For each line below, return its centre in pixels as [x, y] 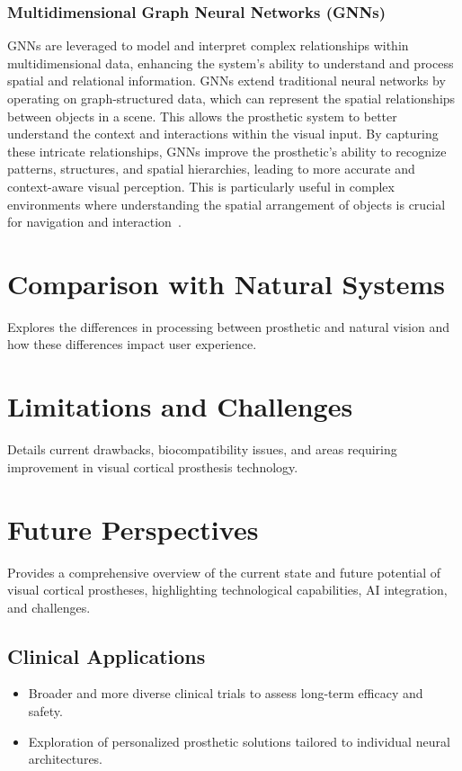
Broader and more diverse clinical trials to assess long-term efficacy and [226, 693]
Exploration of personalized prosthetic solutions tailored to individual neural [239, 741]
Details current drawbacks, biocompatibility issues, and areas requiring [202, 449]
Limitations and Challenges [180, 406]
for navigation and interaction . [94, 222]
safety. [45, 711]
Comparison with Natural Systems [226, 283]
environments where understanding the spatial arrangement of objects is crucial [227, 204]
